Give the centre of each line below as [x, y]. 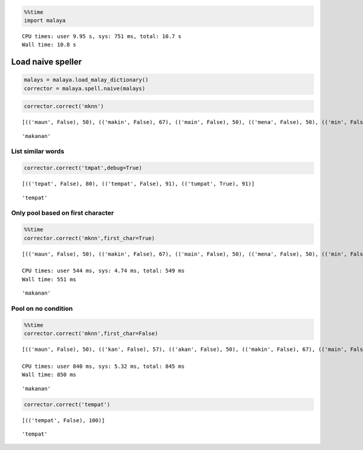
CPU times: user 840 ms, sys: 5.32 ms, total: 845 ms [103, 366]
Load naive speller [46, 62]
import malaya [45, 20]
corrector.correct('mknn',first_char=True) [90, 238]
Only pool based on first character [63, 213]
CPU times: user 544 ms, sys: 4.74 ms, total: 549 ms [103, 271]
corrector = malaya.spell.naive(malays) [84, 88]
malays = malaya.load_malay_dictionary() [86, 80]
